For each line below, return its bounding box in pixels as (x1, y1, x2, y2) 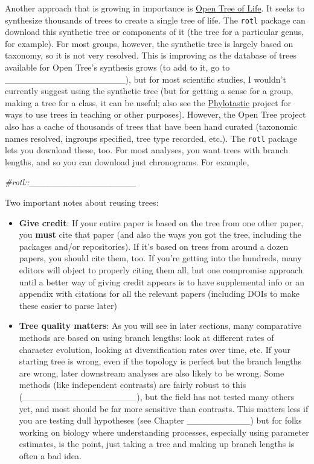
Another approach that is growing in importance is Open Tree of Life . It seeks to (5, 2, 305, 14)
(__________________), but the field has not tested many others (19, 390, 295, 402)
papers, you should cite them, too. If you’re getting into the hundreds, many (19, 252, 302, 264)
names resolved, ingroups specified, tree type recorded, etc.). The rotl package (5, 132, 298, 144)
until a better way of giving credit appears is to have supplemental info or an (19, 275, 304, 288)
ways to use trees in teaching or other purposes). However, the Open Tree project (5, 108, 306, 121)
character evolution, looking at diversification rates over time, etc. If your (19, 343, 290, 355)
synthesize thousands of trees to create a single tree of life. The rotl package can (5, 13, 306, 26)
